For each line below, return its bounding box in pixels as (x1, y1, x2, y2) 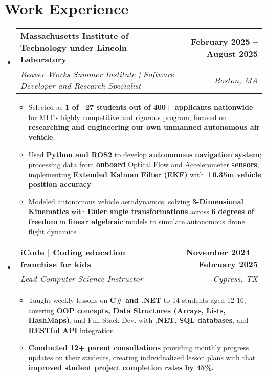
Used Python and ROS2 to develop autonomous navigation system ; (28, 149, 262, 159)
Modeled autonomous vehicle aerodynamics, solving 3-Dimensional (28, 196, 244, 206)
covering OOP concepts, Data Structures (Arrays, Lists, (28, 304, 226, 315)
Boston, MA (214, 74, 258, 86)
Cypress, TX (213, 273, 258, 285)
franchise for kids (20, 258, 91, 270)
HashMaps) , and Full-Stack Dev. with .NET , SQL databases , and (28, 315, 249, 325)
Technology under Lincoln (20, 41, 127, 54)
